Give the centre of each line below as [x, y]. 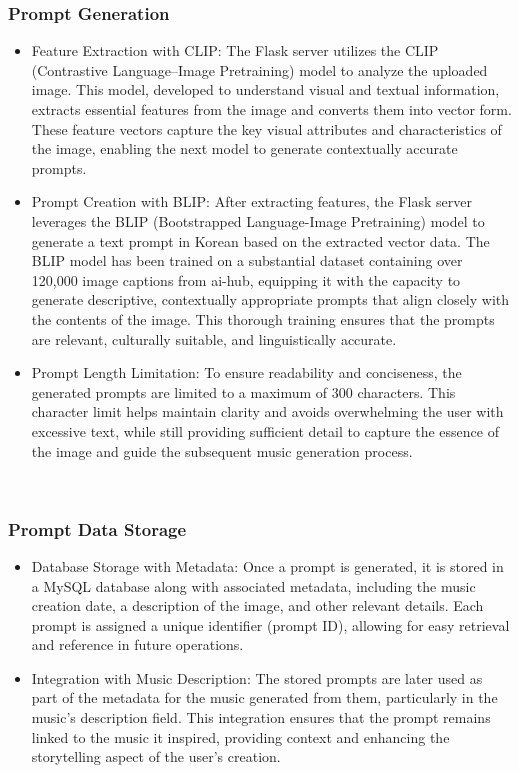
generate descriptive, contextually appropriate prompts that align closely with [270, 299]
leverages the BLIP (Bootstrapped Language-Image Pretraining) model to [258, 220]
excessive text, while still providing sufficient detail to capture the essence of [265, 430]
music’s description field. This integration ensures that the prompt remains [261, 717]
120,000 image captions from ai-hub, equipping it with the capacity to [246, 279]
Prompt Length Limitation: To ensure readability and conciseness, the [246, 372]
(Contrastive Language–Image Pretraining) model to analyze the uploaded [259, 69]
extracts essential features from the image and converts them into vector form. [271, 109]
